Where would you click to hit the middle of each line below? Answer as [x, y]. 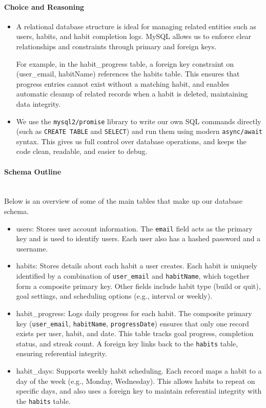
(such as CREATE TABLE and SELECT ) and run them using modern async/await [139, 131]
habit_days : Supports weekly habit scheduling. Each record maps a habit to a [139, 371]
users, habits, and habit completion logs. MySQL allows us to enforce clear [134, 36]
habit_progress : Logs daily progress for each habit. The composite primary [134, 313]
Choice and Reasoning [44, 6]
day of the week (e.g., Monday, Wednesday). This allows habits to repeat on [136, 381]
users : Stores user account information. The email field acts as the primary [134, 228]
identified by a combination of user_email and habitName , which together [133, 276]
